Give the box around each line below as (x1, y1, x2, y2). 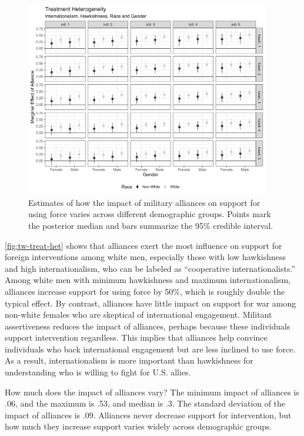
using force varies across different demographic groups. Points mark (28, 208, 271, 220)
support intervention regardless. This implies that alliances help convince (5, 331, 268, 344)
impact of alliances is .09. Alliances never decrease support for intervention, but (5, 408, 292, 421)
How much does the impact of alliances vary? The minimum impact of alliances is (5, 385, 299, 398)
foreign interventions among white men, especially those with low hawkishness (5, 251, 286, 263)
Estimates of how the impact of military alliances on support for (28, 196, 260, 208)
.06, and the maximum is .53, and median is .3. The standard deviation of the (5, 397, 286, 410)
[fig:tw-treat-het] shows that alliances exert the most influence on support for (5, 239, 282, 251)
